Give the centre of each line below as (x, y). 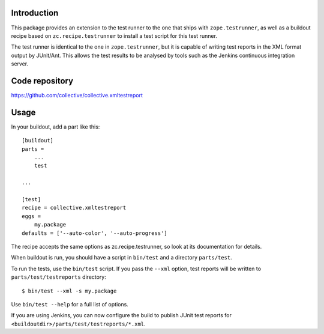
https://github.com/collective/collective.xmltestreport (77, 95)
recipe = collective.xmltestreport (74, 208)
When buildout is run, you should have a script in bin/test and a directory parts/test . (121, 258)
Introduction (35, 13)
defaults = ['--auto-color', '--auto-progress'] (94, 233)
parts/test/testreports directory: (58, 277)
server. (20, 64)
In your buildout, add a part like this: (55, 127)
